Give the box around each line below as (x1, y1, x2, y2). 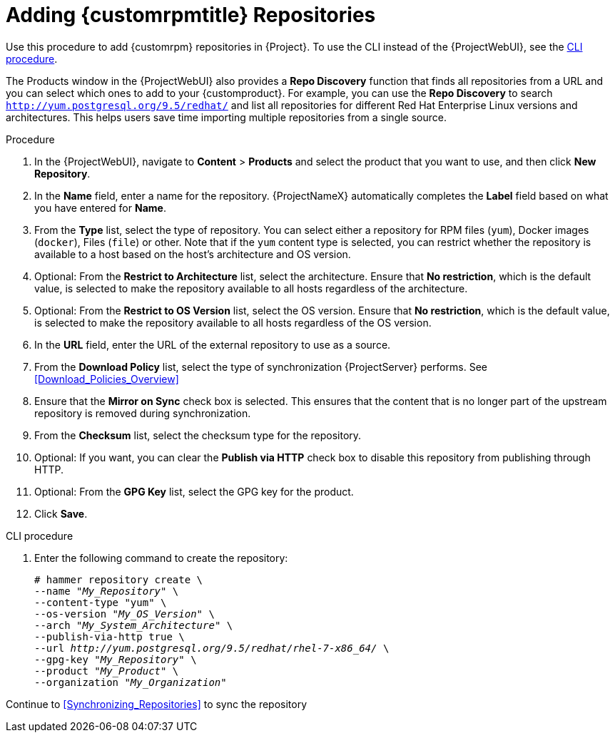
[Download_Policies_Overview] (34, 372, 179, 385)
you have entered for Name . (34, 201, 166, 214)
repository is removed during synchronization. (34, 406, 251, 419)
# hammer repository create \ (34, 573, 203, 585)
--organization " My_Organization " (34, 676, 227, 688)
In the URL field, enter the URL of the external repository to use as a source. (34, 338, 391, 351)
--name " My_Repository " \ (34, 585, 179, 597)
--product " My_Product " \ (34, 665, 179, 677)
